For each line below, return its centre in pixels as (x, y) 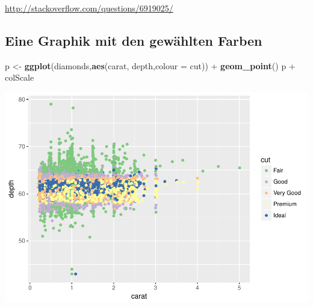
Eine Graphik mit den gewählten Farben (134, 40)
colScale (20, 77)
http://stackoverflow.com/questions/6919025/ (89, 8)
